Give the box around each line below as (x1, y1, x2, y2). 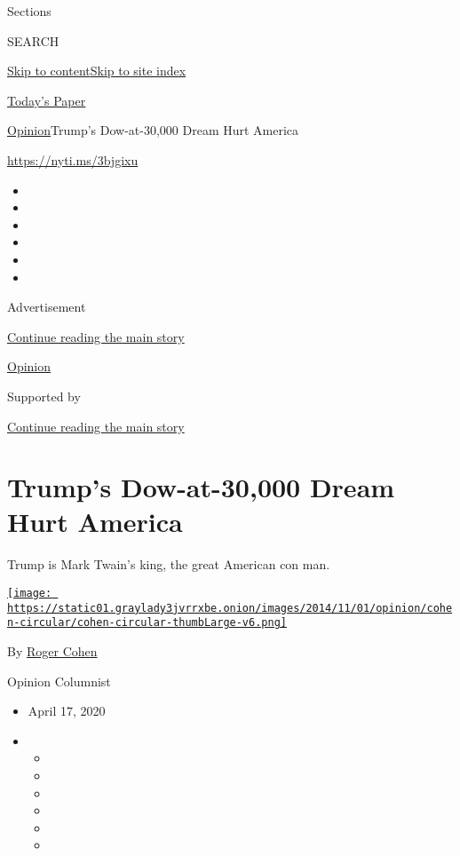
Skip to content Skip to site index (7, 61, 186, 80)
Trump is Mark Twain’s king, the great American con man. (7, 555, 330, 574)
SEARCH (7, 31, 59, 50)
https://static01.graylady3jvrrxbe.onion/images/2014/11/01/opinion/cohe (7, 601, 453, 614)
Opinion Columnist (7, 671, 111, 690)
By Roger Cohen (7, 641, 98, 660)
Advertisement (7, 297, 86, 316)
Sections (7, 2, 52, 20)
